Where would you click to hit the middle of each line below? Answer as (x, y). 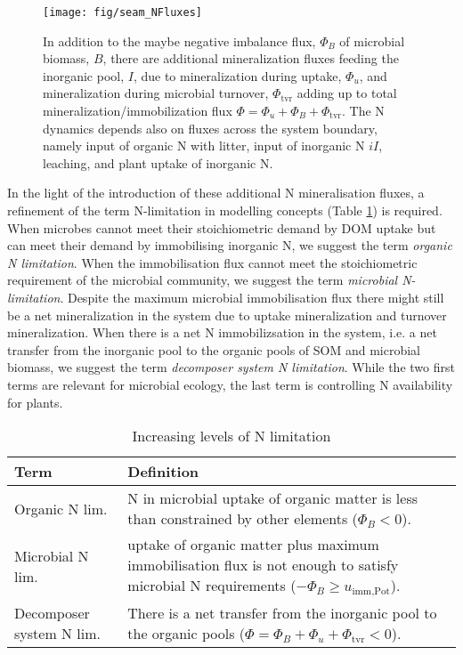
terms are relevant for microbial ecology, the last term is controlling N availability (230, 384)
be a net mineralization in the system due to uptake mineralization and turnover (227, 315)
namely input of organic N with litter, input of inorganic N (204, 146)
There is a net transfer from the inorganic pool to (282, 613)
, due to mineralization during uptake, (237, 75)
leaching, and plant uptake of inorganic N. (158, 162)
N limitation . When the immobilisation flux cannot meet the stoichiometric (212, 262)
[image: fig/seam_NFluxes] (122, 12)
